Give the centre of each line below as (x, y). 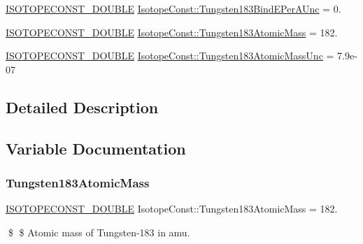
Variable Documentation (96, 148)
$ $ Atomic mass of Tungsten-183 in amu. (99, 232)
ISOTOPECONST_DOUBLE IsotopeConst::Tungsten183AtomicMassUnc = (170, 56)
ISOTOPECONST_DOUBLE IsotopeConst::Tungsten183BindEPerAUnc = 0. (173, 8)
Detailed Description (82, 107)
